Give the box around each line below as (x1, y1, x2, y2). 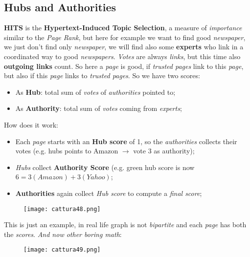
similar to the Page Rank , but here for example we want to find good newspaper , (4, 32, 246, 42)
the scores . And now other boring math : (4, 229, 122, 239)
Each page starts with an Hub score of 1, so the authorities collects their (15, 136, 237, 146)
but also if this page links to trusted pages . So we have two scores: (4, 70, 200, 81)
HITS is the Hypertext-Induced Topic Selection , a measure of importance (4, 22, 242, 33)
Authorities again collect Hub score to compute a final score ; (15, 188, 202, 198)
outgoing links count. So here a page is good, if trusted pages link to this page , (4, 61, 244, 71)
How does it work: (4, 119, 58, 129)
